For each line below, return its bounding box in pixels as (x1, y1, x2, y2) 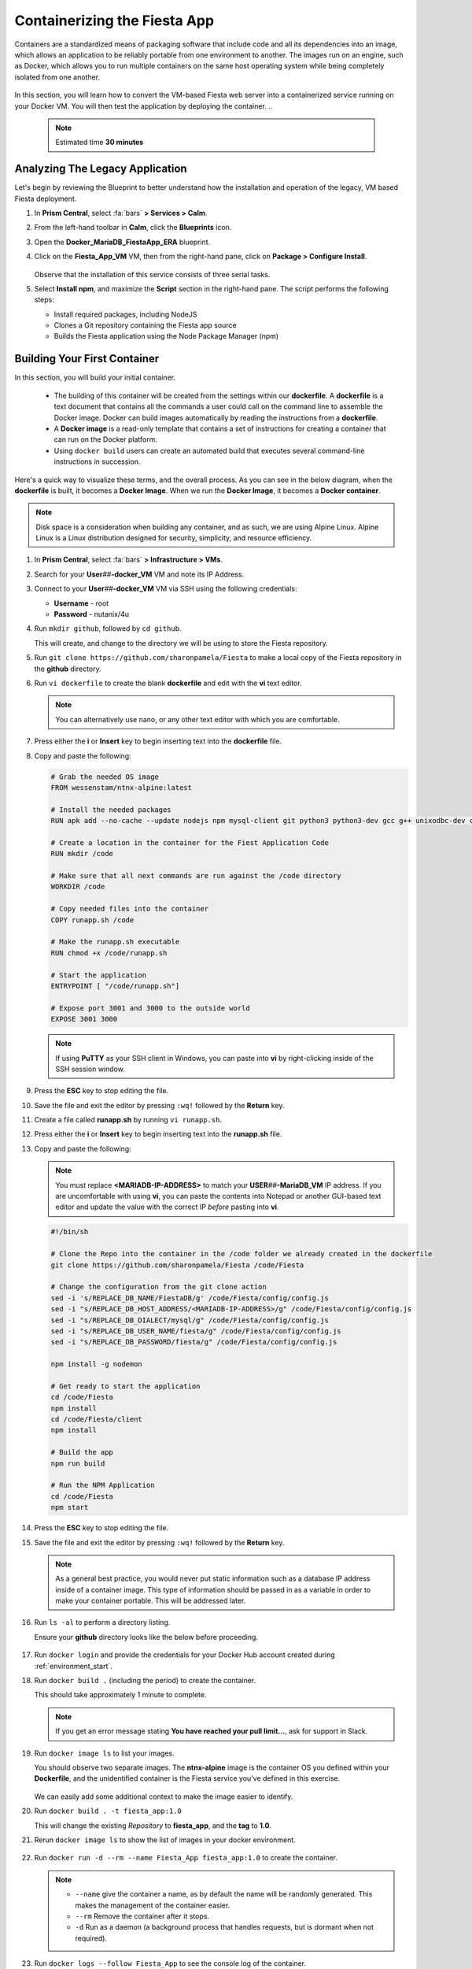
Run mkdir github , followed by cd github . (34, 624, 182, 633)
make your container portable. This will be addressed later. (55, 1596, 246, 1606)
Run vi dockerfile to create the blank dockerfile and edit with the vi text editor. (34, 678, 302, 688)
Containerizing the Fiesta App (14, 12, 215, 29)
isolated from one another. (14, 72, 101, 82)
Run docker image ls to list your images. (34, 1748, 175, 1758)
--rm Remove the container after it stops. (75, 1911, 210, 1921)
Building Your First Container (14, 352, 160, 365)
